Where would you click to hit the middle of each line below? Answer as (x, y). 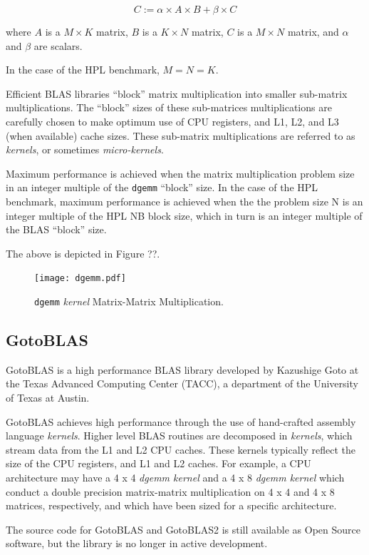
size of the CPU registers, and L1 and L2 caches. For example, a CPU (158, 463)
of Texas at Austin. (48, 398)
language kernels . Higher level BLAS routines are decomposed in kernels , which (179, 436)
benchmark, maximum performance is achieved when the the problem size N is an (184, 201)
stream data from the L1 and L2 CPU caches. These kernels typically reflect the (181, 449)
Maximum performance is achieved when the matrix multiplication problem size (180, 173)
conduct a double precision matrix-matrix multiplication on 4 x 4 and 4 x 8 (170, 491)
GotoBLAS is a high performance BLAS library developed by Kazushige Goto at (182, 369)
